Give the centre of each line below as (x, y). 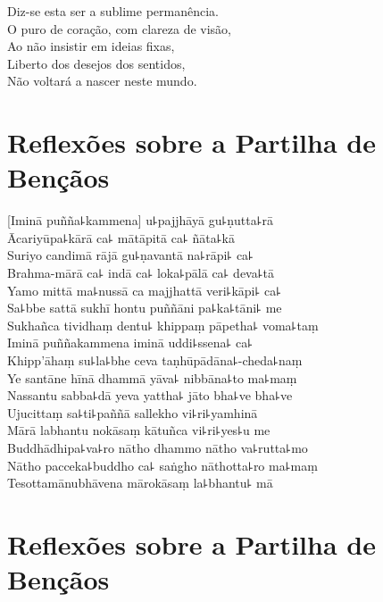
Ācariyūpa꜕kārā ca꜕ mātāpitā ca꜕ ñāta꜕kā (121, 237)
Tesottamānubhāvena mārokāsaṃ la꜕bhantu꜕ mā (140, 483)
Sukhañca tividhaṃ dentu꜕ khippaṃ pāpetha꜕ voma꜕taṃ (163, 325)
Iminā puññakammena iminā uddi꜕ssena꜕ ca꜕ (130, 343)
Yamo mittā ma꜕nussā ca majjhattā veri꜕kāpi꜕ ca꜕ (145, 290)
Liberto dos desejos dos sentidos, (96, 63)
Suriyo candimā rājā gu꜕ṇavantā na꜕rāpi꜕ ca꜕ (130, 255)
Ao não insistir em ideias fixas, (91, 46)
